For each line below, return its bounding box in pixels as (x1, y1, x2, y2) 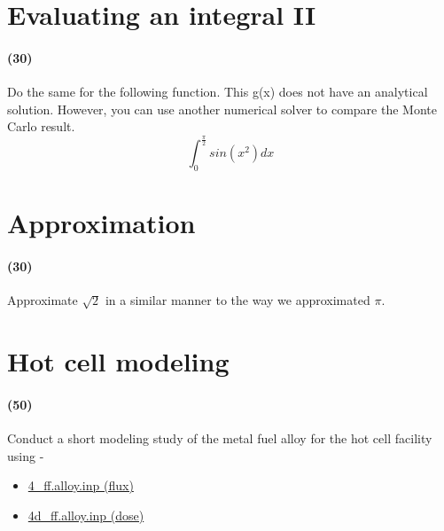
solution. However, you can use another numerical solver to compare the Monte (7, 99, 437, 118)
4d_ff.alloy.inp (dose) (27, 505, 144, 524)
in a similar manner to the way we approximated (105, 291, 370, 309)
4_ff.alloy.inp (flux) (27, 476, 134, 495)
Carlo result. (7, 117, 75, 136)
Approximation (7, 205, 196, 241)
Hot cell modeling (7, 343, 230, 379)
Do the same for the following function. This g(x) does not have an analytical (7, 82, 428, 101)
